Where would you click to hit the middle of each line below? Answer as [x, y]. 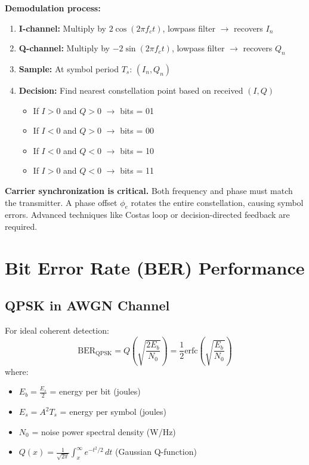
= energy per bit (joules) [95, 391]
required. [21, 226]
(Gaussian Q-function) [156, 452]
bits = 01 [137, 110]
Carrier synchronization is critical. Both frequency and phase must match [149, 190]
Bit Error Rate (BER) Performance [155, 267]
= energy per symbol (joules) [113, 412]
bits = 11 [137, 170]
